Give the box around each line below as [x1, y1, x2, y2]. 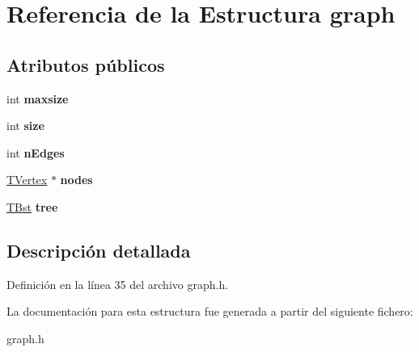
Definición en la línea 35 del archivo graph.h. [6, 275, 229, 292]
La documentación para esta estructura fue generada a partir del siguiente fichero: [6, 303, 413, 320]
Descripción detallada [6, 237, 191, 262]
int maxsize [6, 90, 69, 107]
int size [6, 117, 44, 134]
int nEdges [6, 144, 65, 161]
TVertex [6, 171, 48, 188]
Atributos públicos [6, 52, 165, 77]
